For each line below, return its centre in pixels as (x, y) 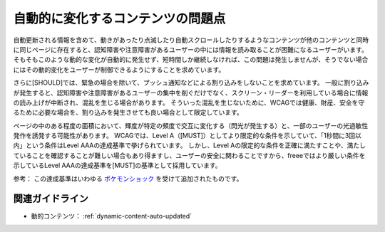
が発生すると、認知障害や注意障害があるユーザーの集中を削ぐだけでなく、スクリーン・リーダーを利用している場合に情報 (191, 93)
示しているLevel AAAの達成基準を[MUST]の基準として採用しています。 (117, 165)
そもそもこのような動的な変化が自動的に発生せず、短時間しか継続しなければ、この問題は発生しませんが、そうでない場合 (191, 60)
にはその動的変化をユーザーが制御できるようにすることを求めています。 (119, 69)
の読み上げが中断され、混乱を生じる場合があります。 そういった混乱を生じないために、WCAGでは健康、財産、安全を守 (189, 102)
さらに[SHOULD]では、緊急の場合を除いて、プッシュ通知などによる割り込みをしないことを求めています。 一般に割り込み (191, 83)
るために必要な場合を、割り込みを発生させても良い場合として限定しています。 (128, 112)
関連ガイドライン (51, 199)
